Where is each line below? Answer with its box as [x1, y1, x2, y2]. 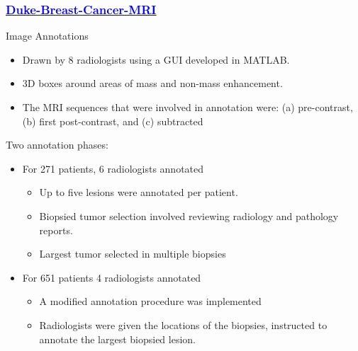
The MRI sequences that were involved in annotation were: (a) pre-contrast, [22, 100, 353, 114]
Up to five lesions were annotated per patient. [39, 185, 238, 200]
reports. [39, 222, 73, 237]
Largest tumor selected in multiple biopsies [39, 246, 226, 261]
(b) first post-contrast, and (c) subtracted [22, 113, 203, 128]
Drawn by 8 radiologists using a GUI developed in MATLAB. [22, 52, 290, 67]
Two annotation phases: [6, 137, 108, 152]
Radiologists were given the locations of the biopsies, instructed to [39, 317, 328, 332]
